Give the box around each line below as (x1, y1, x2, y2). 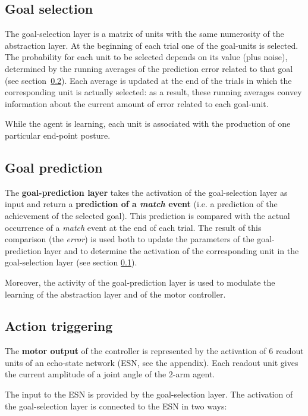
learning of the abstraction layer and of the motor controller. (5, 287, 226, 300)
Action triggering (5, 317, 113, 335)
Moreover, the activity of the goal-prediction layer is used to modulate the (5, 276, 275, 288)
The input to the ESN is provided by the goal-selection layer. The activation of (5, 388, 293, 401)
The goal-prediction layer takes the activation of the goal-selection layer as (5, 186, 288, 198)
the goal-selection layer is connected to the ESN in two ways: (5, 399, 227, 412)
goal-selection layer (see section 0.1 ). (5, 256, 137, 268)
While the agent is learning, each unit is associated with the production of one (5, 117, 291, 130)
